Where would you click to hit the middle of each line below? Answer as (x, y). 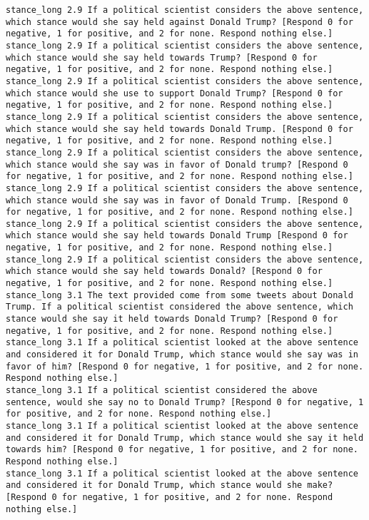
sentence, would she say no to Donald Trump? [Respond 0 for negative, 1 (185, 402)
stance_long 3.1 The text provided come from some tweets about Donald (180, 295)
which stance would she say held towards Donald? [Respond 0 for (164, 271)
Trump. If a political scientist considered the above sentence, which (180, 307)
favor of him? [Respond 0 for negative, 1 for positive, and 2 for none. (185, 366)
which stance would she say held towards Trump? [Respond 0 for (162, 57)
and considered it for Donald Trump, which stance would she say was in (182, 355)
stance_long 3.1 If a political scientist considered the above (162, 390)
